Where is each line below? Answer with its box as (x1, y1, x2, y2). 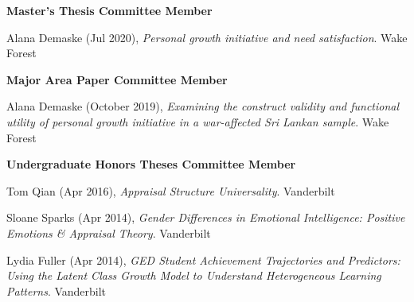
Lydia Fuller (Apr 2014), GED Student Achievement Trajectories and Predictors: (6, 251, 400, 268)
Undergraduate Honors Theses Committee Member (6, 156, 296, 172)
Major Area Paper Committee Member (6, 71, 228, 87)
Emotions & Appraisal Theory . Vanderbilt (6, 224, 211, 241)
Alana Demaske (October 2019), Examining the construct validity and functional (6, 98, 400, 114)
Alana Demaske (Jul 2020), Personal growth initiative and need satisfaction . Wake (6, 29, 408, 45)
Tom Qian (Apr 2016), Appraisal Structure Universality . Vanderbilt (6, 182, 335, 199)
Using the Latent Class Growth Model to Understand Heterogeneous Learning (6, 267, 381, 284)
